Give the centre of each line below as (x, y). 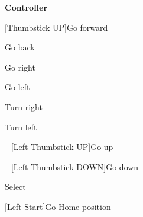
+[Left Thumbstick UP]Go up (59, 147)
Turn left (21, 127)
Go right (20, 67)
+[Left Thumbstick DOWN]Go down (72, 166)
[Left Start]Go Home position (58, 206)
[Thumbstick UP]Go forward (56, 27)
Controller (26, 7)
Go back (20, 47)
